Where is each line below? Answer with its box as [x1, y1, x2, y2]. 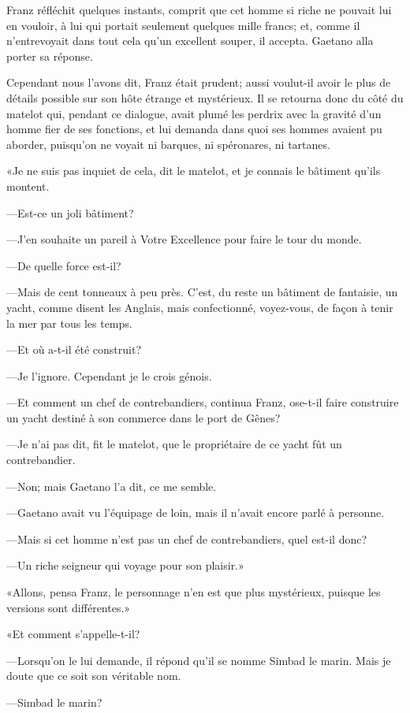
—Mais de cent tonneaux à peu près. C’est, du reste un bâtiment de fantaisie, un [6, 284, 398, 300]
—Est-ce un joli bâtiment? [6, 204, 134, 221]
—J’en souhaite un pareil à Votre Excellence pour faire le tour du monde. [6, 231, 362, 247]
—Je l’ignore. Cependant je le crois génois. [6, 367, 212, 384]
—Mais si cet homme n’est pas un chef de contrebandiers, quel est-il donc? [6, 530, 367, 547]
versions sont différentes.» [6, 599, 131, 615]
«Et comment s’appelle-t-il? [6, 626, 140, 642]
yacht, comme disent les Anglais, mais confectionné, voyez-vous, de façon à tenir [6, 299, 393, 315]
